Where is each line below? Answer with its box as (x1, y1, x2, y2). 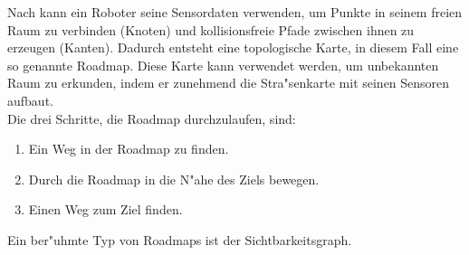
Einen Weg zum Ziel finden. (28, 200, 183, 219)
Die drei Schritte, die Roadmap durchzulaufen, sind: (7, 109, 296, 127)
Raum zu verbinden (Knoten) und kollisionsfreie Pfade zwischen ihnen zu (7, 20, 415, 39)
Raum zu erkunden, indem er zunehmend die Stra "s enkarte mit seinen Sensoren (7, 73, 450, 92)
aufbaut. (7, 90, 53, 109)
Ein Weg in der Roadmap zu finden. (28, 139, 229, 158)
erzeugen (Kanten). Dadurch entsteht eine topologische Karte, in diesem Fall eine (7, 38, 459, 57)
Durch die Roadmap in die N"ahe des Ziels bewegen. (28, 169, 320, 188)
